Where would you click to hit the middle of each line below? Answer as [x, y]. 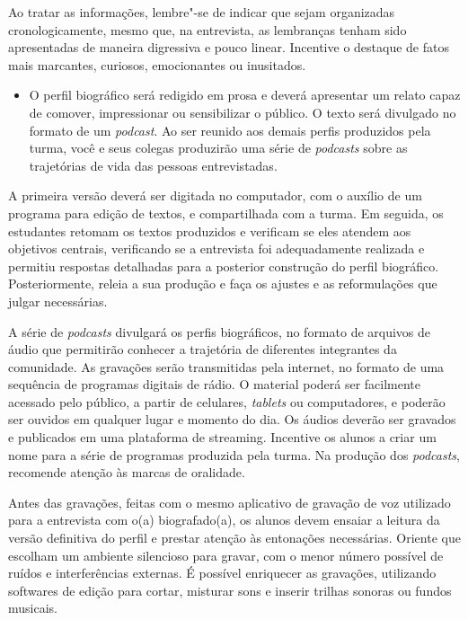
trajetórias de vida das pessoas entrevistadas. [153, 165]
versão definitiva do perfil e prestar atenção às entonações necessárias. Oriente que [234, 538]
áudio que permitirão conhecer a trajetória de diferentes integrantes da [203, 349]
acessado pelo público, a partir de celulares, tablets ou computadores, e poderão [227, 401]
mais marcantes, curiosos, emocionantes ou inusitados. [157, 64]
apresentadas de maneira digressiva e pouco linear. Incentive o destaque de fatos [229, 47]
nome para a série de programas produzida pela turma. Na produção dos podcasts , [234, 454]
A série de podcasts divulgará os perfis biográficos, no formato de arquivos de [220, 331]
